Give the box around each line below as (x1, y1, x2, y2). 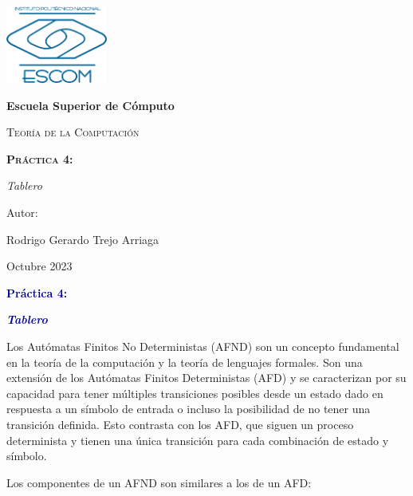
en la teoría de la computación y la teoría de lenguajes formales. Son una (6, 353, 363, 370)
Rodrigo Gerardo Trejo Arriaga (6, 230, 159, 247)
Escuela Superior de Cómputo (6, 96, 175, 113)
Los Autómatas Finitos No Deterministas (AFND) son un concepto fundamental (6, 338, 399, 355)
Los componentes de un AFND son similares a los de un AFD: (6, 474, 312, 490)
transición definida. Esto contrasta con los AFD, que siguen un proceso (6, 415, 354, 432)
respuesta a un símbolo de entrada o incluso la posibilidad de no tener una (6, 400, 371, 417)
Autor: (6, 204, 38, 221)
